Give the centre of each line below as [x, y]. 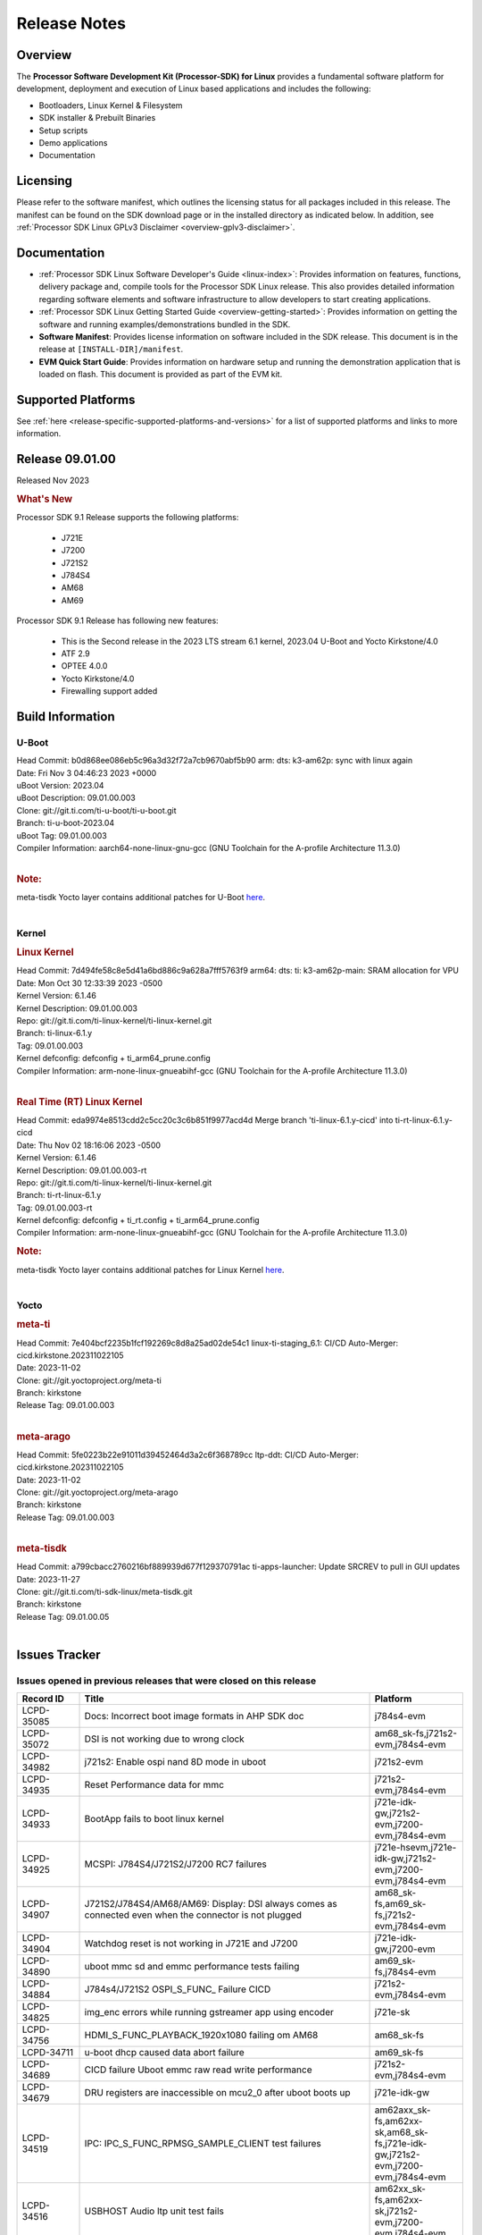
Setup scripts [63, 131]
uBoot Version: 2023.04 [60, 785]
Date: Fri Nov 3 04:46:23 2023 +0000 [87, 772]
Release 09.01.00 [66, 459]
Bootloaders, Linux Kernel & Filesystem [111, 105]
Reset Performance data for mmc [154, 1785]
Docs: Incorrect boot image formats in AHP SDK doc [194, 1716]
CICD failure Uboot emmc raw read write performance [198, 2070]
